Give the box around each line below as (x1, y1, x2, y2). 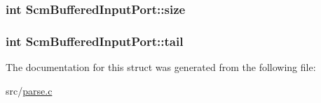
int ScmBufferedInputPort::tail (6, 32, 184, 49)
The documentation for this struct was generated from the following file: (6, 60, 316, 74)
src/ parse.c (6, 83, 53, 97)
